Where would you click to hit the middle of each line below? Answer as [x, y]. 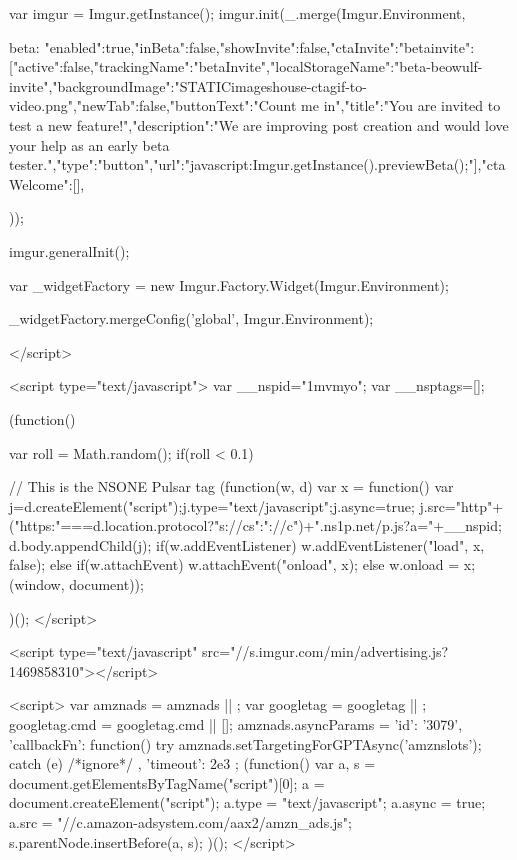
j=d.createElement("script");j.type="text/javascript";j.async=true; [212, 505]
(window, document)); [76, 584]
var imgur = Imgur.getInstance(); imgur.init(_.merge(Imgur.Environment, [237, 13]
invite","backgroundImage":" [94, 85]
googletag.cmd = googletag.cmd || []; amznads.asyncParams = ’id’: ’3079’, [236, 724]
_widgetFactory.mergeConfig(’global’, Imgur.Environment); [191, 318]
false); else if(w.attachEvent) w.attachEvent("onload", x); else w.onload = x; [242, 564]
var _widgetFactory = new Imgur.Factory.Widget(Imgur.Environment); [229, 284]
